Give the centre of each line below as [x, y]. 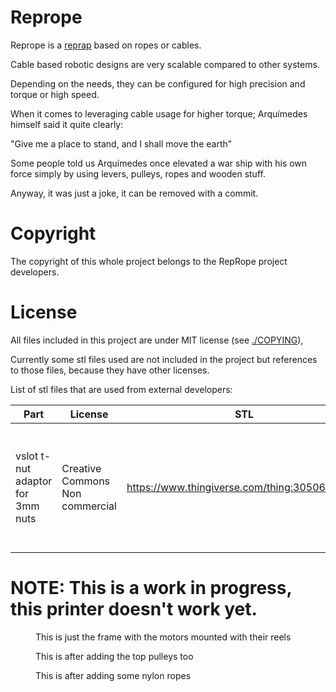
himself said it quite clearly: [67, 124]
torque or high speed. [55, 94]
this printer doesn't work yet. [134, 609]
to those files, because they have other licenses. [110, 370]
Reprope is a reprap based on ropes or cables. [106, 45]
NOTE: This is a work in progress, [151, 588]
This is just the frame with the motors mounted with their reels [163, 637]
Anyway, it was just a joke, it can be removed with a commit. [134, 193]
